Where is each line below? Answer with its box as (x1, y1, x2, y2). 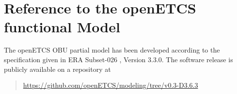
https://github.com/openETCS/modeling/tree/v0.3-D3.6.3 (23, 80, 198, 90)
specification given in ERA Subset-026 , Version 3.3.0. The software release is (4, 54, 233, 64)
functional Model (4, 17, 120, 37)
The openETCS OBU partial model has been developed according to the (4, 45, 220, 55)
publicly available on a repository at (4, 64, 111, 74)
